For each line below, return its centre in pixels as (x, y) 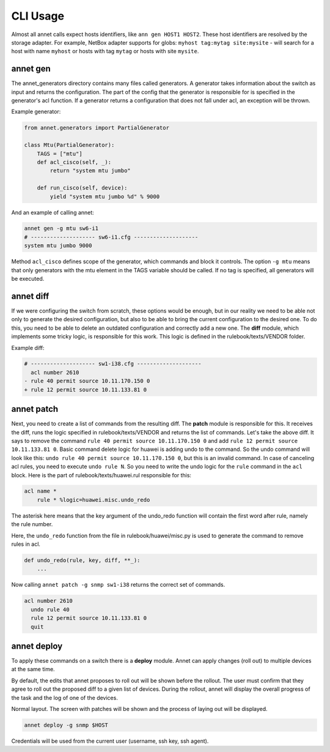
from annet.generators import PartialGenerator (97, 128)
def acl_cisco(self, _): (74, 162)
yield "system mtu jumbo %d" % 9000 (105, 196)
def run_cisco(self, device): (82, 188)
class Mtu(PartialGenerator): (69, 145)
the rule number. (32, 524)
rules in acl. (26, 544)
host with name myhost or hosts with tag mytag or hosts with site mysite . (105, 51)
